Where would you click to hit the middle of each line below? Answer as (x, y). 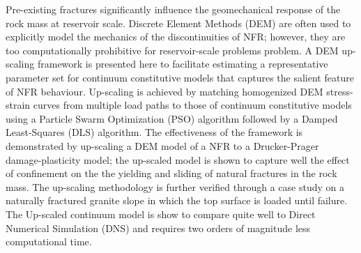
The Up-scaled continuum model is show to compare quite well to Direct (161, 214)
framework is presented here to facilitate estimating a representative (183, 64)
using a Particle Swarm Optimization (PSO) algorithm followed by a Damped (172, 118)
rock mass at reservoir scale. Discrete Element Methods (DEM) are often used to (178, 23)
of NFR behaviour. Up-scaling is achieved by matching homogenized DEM (164, 91)
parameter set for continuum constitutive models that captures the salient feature (180, 77)
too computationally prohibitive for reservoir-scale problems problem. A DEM (172, 50)
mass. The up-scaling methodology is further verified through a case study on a (175, 186)
